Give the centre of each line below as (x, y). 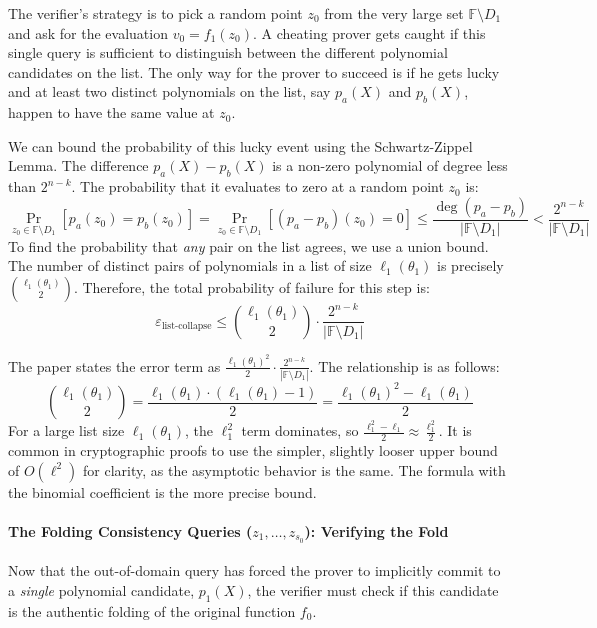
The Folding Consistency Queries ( (130, 530)
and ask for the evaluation (88, 32)
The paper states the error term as (114, 365)
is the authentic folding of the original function (152, 610)
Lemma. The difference (78, 165)
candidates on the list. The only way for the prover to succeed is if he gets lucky (254, 71)
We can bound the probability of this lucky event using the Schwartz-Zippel (240, 145)
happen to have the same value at (111, 112)
